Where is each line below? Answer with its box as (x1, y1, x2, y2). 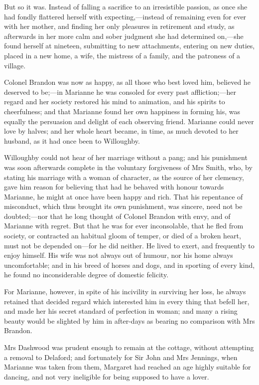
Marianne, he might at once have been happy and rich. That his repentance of (4, 191, 243, 201)
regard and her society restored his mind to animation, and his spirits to (4, 96, 225, 107)
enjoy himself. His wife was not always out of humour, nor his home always (4, 250, 233, 260)
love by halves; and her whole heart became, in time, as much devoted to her (4, 126, 239, 136)
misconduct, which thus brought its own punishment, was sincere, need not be (4, 201, 243, 211)
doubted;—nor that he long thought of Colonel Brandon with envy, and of (4, 210, 231, 221)
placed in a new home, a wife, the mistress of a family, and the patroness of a (4, 50, 241, 60)
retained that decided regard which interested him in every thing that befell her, (4, 296, 250, 306)
